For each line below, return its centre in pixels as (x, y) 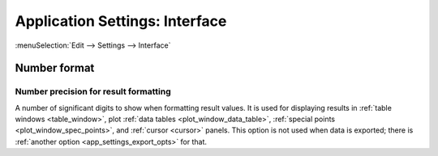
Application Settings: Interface (121, 21)
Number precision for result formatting (93, 91)
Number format (55, 68)
